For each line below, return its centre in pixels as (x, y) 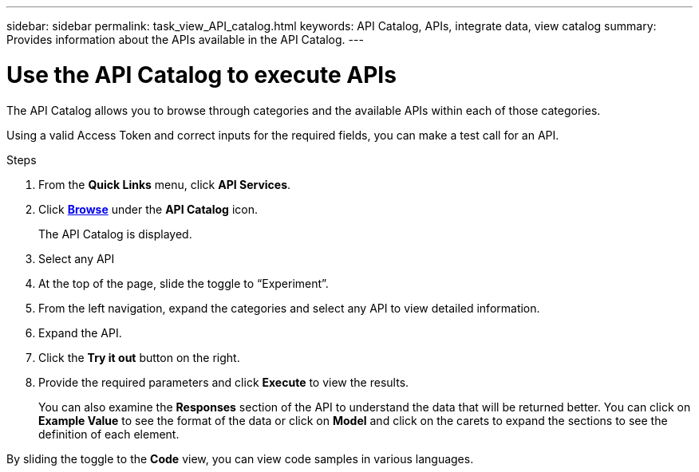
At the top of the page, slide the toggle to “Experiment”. (184, 283)
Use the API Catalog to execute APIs (201, 75)
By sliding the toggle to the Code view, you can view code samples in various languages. (240, 458)
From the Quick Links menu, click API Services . (165, 184)
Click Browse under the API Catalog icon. (148, 209)
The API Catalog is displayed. (115, 234)
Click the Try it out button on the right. (139, 357)
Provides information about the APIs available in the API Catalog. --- (185, 39)
